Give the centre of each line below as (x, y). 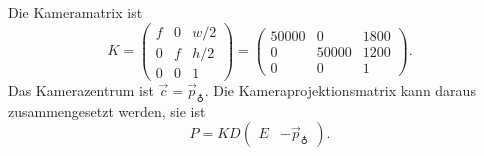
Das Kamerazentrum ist (81, 89)
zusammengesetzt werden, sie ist (107, 110)
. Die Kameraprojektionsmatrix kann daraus (340, 89)
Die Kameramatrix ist (75, 12)
